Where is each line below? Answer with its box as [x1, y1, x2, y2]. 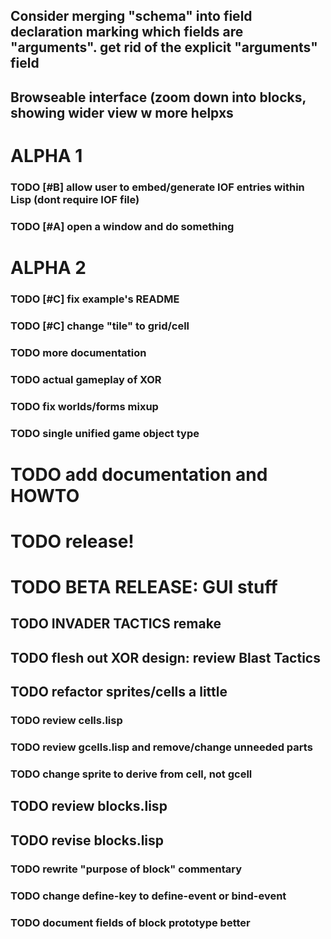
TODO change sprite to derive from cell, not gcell [10, 767, 253, 781]
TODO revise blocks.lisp [10, 832, 165, 849]
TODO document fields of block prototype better [10, 915, 251, 929]
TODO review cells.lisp [10, 714, 123, 728]
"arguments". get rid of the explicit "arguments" [10, 39, 318, 56]
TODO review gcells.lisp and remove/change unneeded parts [10, 740, 313, 754]
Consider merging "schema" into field [10, 8, 253, 25]
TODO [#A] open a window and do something [10, 219, 235, 233]
